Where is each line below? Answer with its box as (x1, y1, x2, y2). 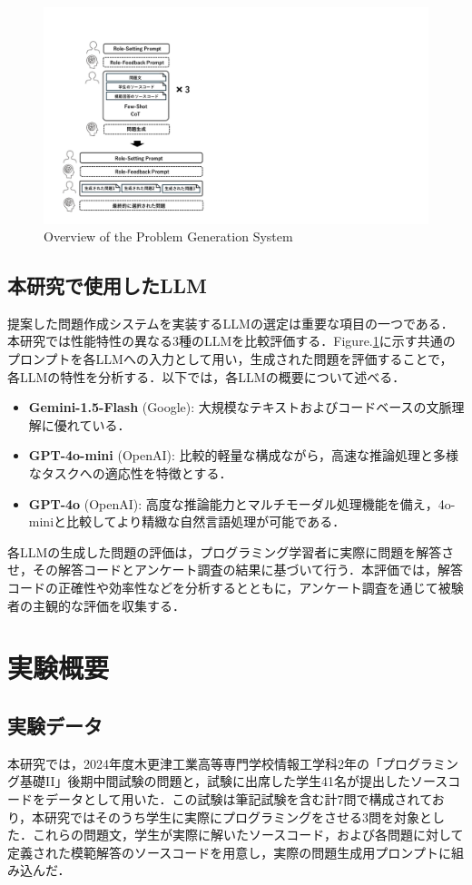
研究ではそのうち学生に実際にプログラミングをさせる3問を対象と (44, 807, 433, 826)
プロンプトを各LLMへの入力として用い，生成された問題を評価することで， (7, 349, 453, 369)
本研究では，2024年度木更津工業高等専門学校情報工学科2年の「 (7, 753, 382, 772)
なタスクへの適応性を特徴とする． (28, 464, 232, 483)
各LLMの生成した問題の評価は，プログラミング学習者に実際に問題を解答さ (7, 542, 455, 561)
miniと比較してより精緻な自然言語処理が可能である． (28, 512, 346, 531)
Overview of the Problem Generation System (44, 227, 293, 246)
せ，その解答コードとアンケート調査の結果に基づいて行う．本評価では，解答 (7, 560, 463, 579)
